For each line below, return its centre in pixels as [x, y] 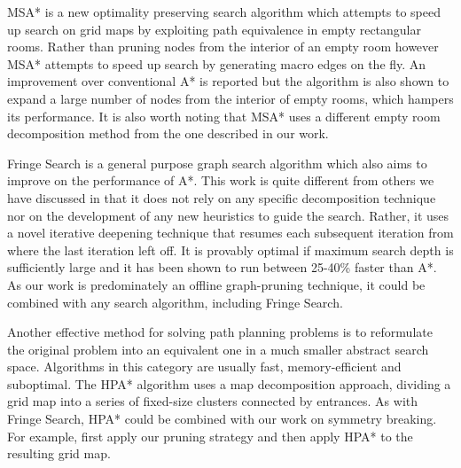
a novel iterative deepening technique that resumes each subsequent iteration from [230, 233]
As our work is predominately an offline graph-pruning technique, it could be [216, 284]
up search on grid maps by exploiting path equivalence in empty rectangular [214, 29]
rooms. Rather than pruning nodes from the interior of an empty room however [223, 47]
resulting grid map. [59, 453]
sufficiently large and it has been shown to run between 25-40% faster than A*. [222, 267]
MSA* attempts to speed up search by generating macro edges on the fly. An [217, 63]
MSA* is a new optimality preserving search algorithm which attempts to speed [224, 12]
